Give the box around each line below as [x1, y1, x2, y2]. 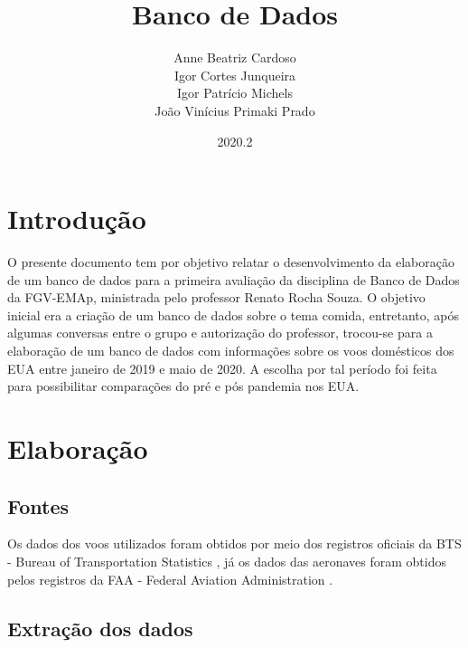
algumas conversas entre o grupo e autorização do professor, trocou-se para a [7, 323, 433, 342]
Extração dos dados [7, 614, 193, 642]
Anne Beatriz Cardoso [173, 48, 296, 67]
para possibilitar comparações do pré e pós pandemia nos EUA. [7, 376, 360, 395]
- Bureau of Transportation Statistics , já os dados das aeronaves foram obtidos [7, 551, 446, 570]
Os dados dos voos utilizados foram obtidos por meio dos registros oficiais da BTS [7, 534, 462, 553]
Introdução [7, 200, 146, 237]
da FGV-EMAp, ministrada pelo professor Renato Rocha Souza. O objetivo [7, 288, 426, 307]
